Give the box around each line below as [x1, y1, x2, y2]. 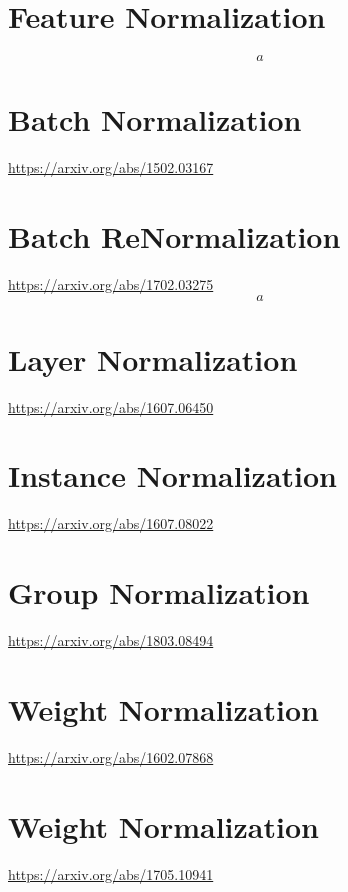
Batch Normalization [8, 99, 302, 140]
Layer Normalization [8, 338, 298, 379]
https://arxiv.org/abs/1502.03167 [8, 157, 214, 178]
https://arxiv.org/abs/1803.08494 [8, 630, 214, 651]
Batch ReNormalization [8, 216, 341, 257]
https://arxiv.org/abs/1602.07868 [8, 746, 214, 767]
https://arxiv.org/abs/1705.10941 [8, 863, 214, 884]
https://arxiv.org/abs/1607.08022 [8, 513, 214, 534]
